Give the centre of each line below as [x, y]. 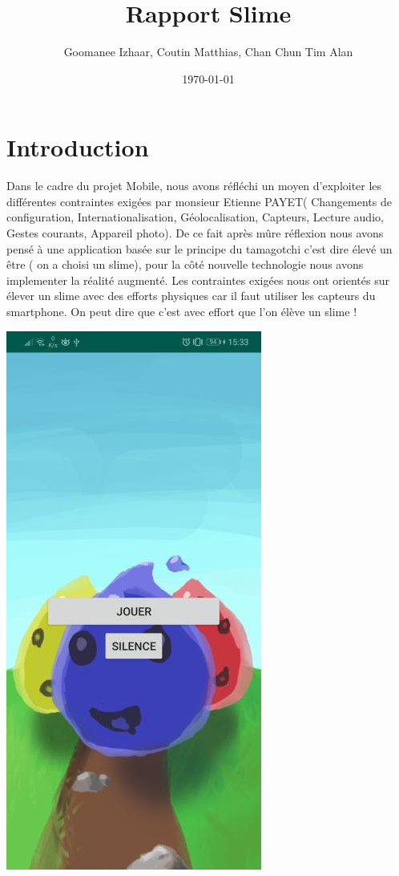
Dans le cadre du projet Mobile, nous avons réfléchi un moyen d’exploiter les [194, 186]
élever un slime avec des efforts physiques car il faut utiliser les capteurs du [191, 296]
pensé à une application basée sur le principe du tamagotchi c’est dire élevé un [199, 248]
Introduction [78, 147]
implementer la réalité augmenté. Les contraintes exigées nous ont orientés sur [198, 280]
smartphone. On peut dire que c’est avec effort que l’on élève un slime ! [182, 311]
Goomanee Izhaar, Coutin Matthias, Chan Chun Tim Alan [208, 52]
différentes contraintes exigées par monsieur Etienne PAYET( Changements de [199, 201]
